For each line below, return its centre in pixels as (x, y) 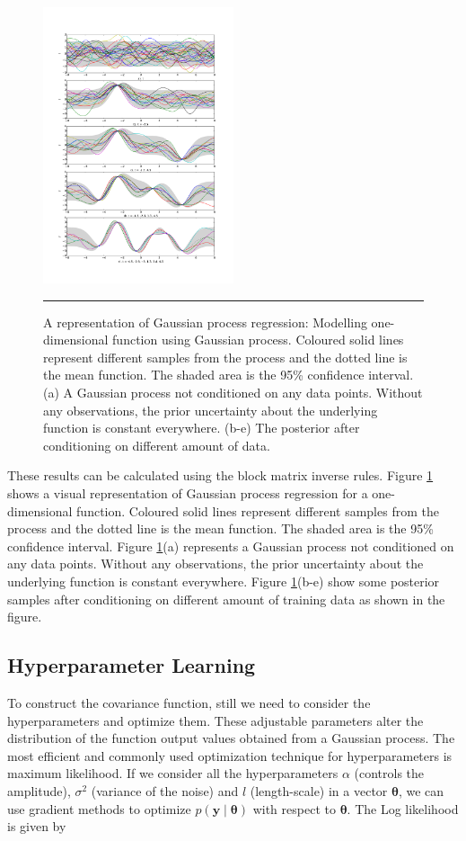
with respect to (294, 808)
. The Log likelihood (403, 808)
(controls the (389, 773)
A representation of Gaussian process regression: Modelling (205, 322)
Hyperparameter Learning (132, 665)
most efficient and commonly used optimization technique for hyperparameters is (230, 755)
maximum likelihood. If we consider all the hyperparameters (173, 773)
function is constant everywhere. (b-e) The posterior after (202, 428)
